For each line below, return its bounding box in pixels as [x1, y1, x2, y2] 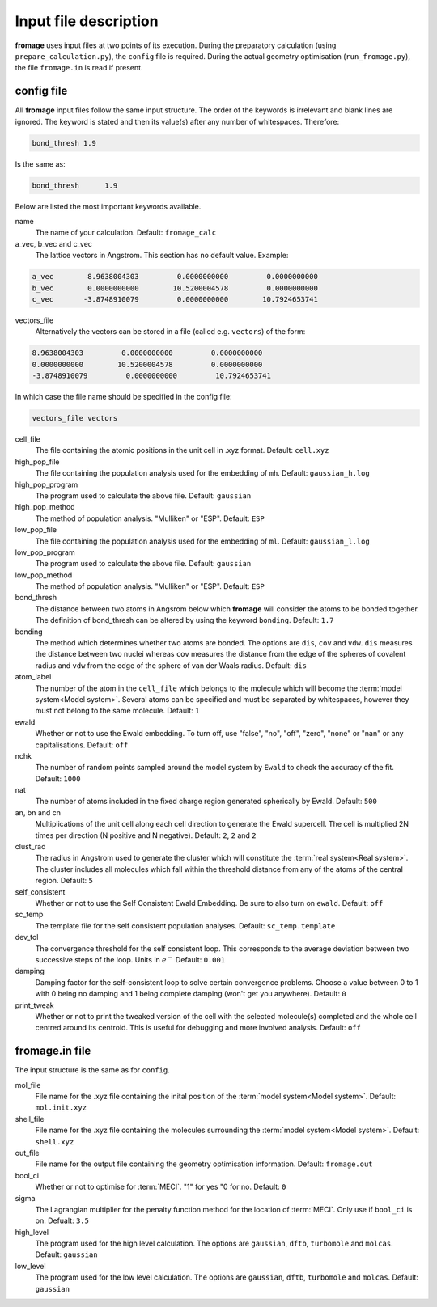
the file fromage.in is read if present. [15, 63, 143, 73]
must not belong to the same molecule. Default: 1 [35, 706, 200, 716]
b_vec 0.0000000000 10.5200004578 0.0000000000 [32, 283, 319, 293]
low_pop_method [15, 570, 73, 580]
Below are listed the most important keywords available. [15, 201, 202, 211]
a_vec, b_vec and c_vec [15, 239, 93, 248]
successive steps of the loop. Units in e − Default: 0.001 [35, 954, 226, 964]
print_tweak [15, 1000, 54, 1010]
